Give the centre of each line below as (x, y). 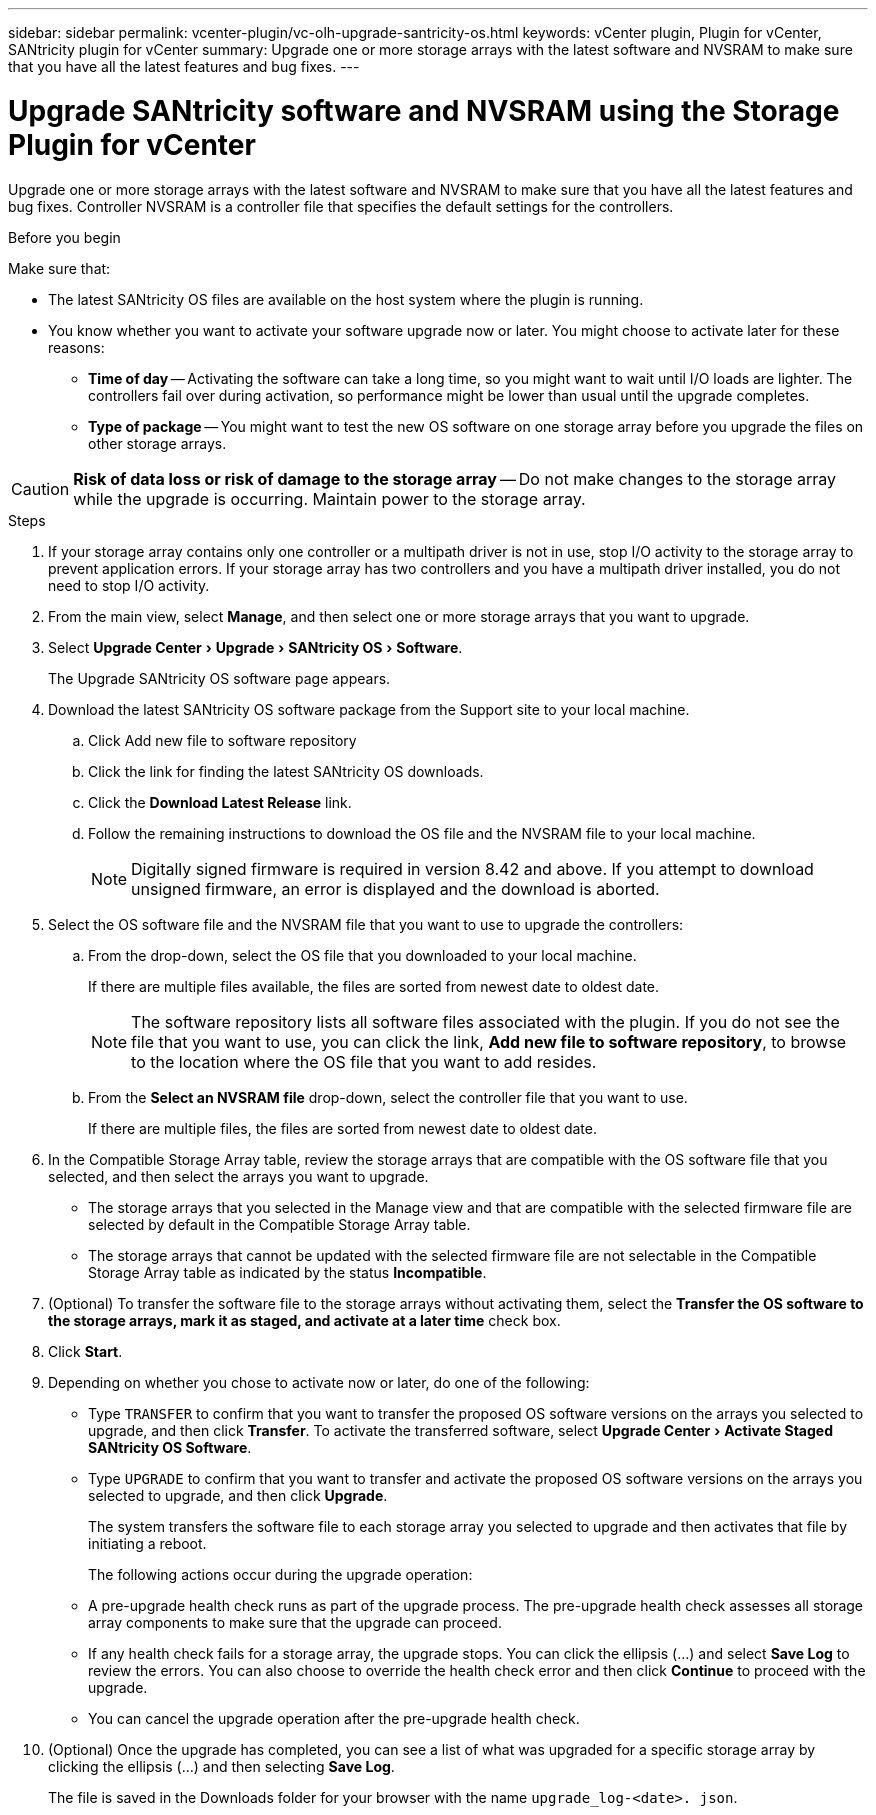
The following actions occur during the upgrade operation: (280, 1574)
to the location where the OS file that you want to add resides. (364, 1061)
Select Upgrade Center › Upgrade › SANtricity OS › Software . (255, 647)
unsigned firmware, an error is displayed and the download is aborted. (395, 888)
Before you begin (64, 237)
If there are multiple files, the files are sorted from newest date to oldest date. (343, 1128)
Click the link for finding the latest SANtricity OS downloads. (286, 771)
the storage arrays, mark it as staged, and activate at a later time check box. (304, 1320)
